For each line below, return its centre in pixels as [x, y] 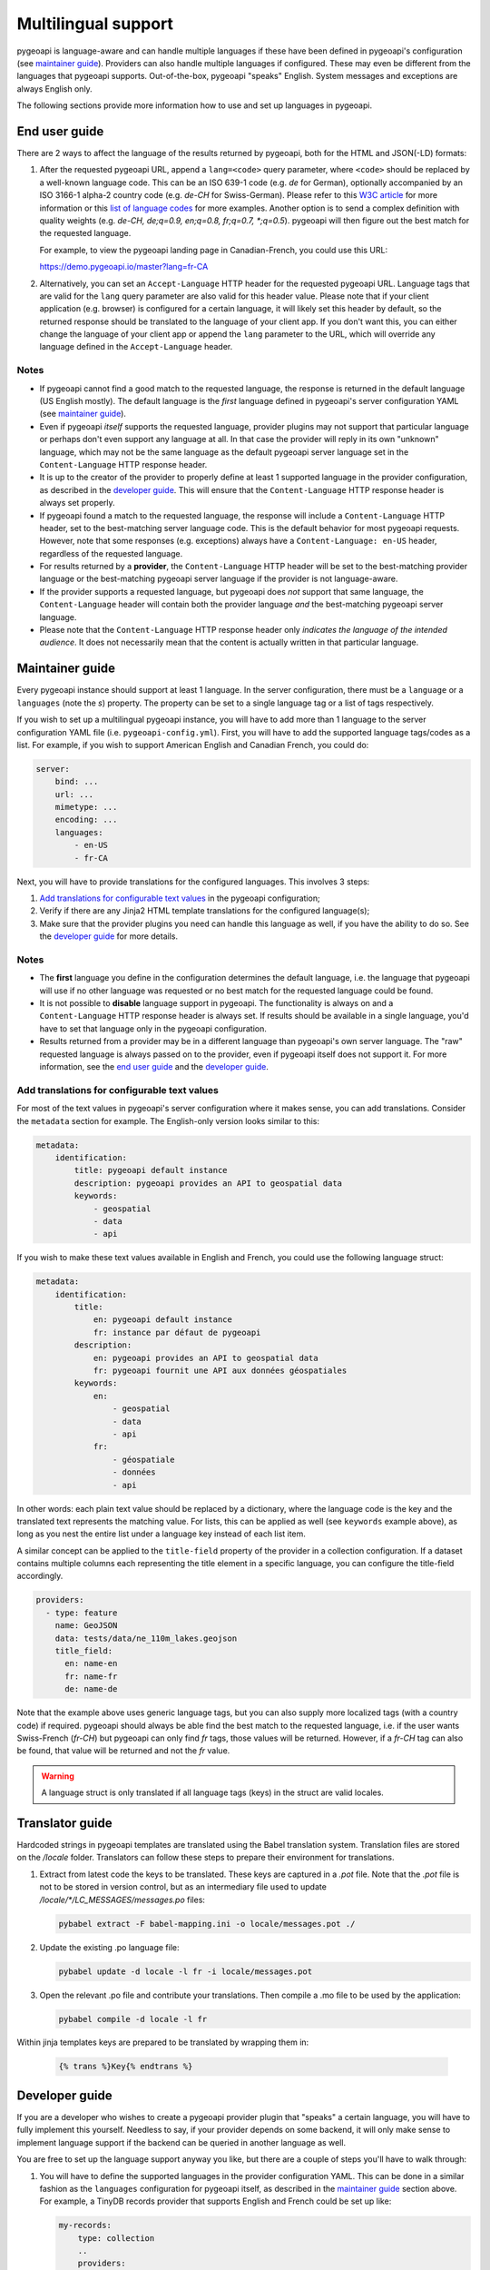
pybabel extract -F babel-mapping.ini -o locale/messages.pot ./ [207, 1924]
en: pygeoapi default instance [163, 1320]
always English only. [54, 89]
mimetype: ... [86, 807]
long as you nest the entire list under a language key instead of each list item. [161, 1534]
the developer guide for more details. [109, 936]
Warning [58, 1776]
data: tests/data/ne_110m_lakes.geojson [146, 1638]
